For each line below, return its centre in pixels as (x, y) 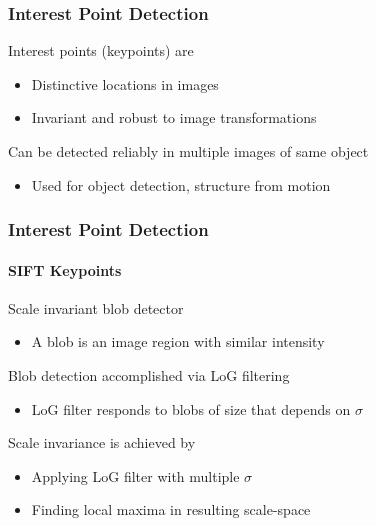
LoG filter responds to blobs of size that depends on (191, 408)
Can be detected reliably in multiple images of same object (188, 151)
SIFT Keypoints (65, 269)
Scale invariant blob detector (96, 307)
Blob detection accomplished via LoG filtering (149, 375)
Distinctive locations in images (125, 83)
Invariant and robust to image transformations (174, 117)
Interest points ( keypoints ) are (101, 50)
